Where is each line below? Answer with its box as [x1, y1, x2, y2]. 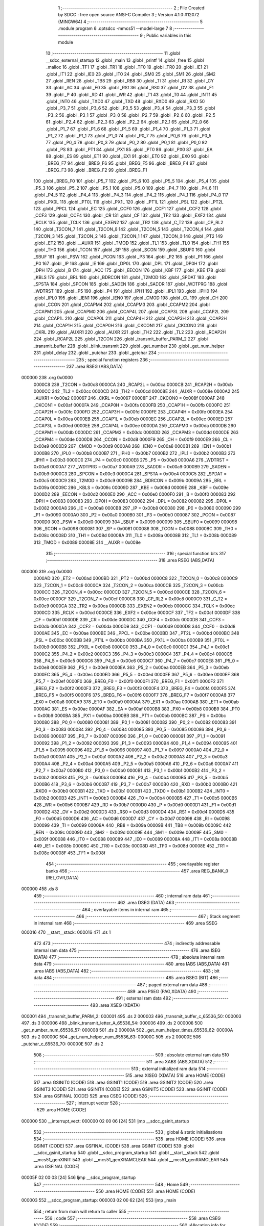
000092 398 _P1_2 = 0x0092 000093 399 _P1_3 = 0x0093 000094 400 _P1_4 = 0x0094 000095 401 [33, 740, 238, 746]
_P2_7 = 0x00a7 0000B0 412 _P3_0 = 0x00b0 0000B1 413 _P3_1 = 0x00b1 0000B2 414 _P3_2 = [33, 767, 226, 773]
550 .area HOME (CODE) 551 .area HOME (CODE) [95, 1188, 196, 1194]
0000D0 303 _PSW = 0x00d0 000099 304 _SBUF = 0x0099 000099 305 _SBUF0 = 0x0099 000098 [33, 519, 237, 525]
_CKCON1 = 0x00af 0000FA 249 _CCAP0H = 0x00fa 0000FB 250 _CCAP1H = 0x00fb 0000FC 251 [33, 402, 231, 408]
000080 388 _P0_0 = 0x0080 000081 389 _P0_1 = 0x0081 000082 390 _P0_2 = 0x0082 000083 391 [33, 719, 237, 725]
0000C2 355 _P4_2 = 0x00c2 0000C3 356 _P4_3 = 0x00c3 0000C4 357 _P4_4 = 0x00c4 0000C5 [33, 651, 233, 657]
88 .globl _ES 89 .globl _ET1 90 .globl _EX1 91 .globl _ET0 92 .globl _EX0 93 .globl [45, 153, 209, 159]
